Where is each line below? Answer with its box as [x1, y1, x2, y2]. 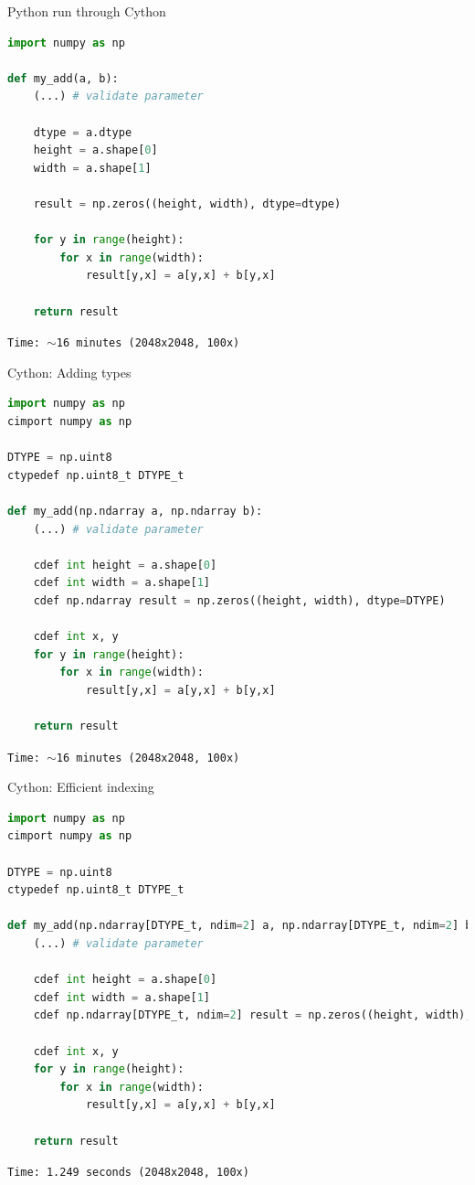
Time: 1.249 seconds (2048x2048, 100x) [7, 1166, 249, 1180]
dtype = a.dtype [33, 125, 132, 139]
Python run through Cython [7, 2, 166, 20]
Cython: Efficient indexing [7, 777, 154, 796]
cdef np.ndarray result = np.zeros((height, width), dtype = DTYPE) [33, 593, 446, 607]
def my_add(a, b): [7, 71, 119, 85]
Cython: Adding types [7, 362, 132, 381]
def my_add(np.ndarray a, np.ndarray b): [7, 504, 263, 518]
